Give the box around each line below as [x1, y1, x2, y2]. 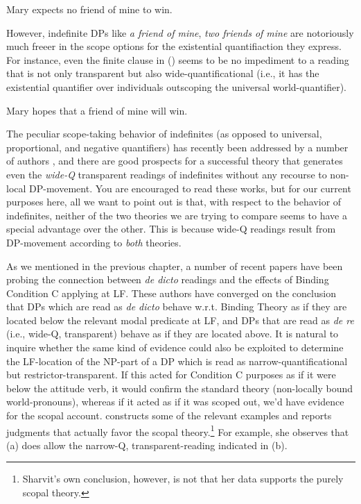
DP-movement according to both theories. [6, 235, 182, 249]
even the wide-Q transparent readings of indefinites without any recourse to [6, 167, 327, 181]
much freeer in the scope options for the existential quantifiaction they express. [6, 39, 342, 53]
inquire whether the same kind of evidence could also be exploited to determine [6, 340, 344, 355]
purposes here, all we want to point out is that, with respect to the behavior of [6, 194, 342, 209]
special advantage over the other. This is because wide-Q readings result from [6, 221, 336, 236]
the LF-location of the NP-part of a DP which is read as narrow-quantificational [6, 353, 348, 368]
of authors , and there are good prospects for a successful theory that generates [6, 153, 343, 168]
